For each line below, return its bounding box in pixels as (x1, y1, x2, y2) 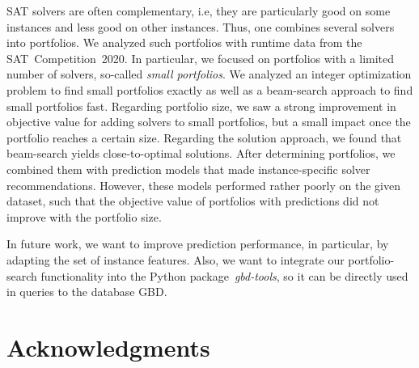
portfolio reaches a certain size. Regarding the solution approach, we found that (6, 129, 402, 146)
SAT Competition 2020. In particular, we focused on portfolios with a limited (6, 49, 395, 66)
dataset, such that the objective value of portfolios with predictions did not (6, 192, 379, 209)
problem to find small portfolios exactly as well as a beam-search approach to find (6, 81, 413, 98)
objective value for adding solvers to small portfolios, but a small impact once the (6, 113, 411, 130)
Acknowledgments (6, 330, 210, 363)
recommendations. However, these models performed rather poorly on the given (6, 176, 400, 193)
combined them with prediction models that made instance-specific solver (6, 160, 370, 177)
